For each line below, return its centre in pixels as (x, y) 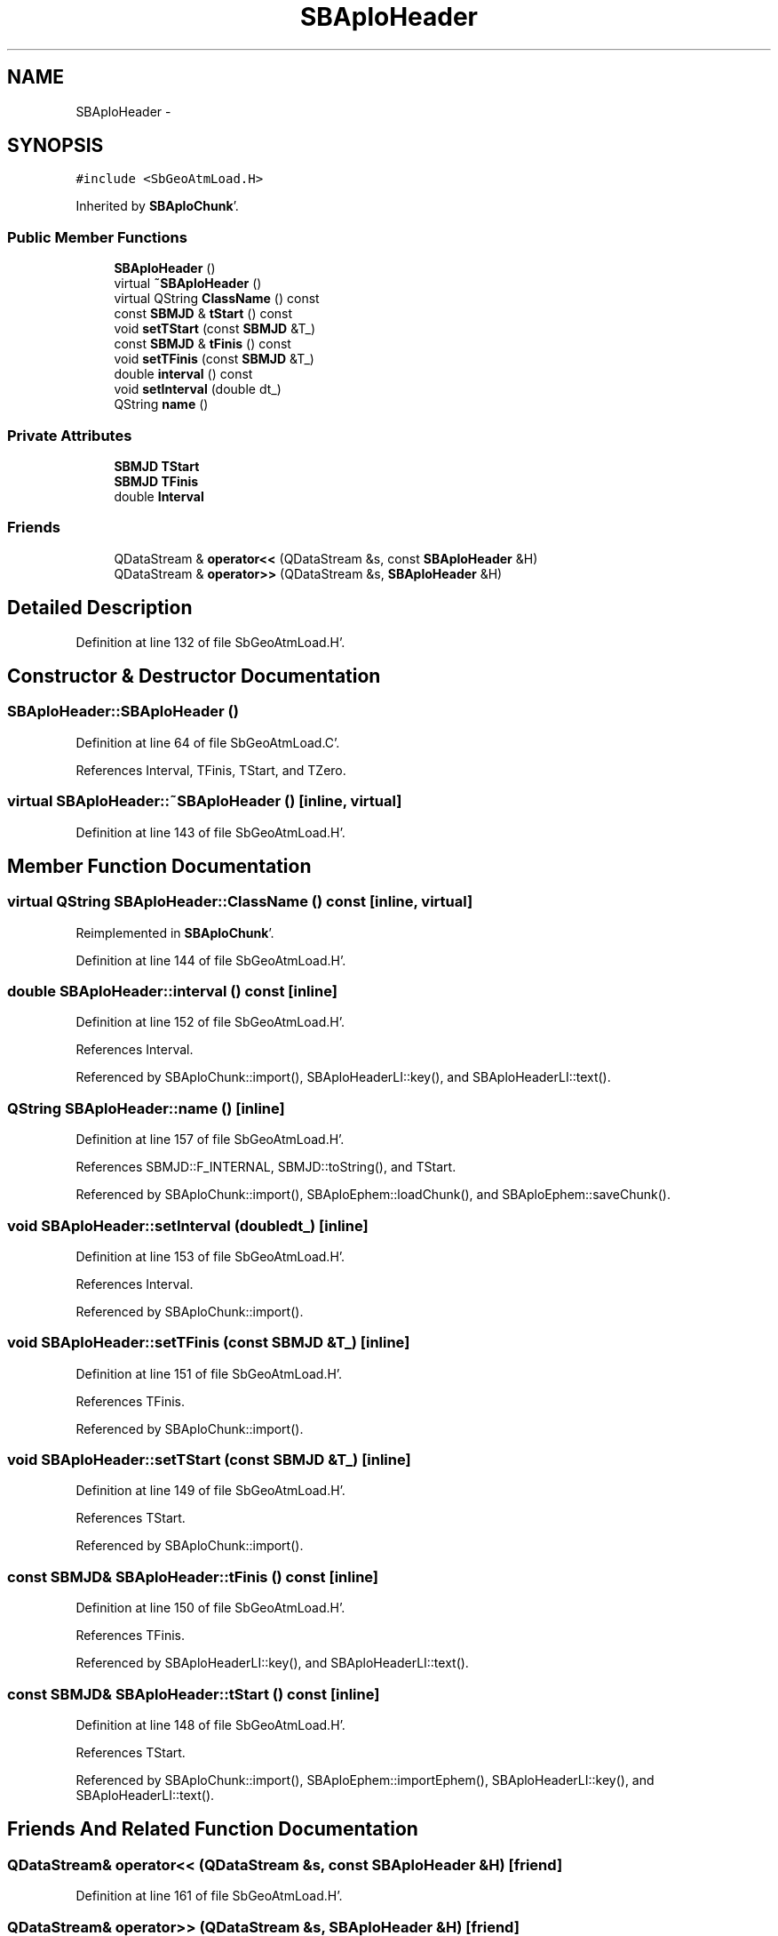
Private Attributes (70, 435)
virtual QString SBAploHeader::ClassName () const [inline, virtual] (240, 902)
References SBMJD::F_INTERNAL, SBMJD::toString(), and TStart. (266, 1167)
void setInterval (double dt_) (198, 389)
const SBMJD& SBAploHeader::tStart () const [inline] (194, 1694)
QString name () (161, 404)
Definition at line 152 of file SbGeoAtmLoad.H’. (210, 1022)
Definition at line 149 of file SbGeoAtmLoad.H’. (210, 1491)
